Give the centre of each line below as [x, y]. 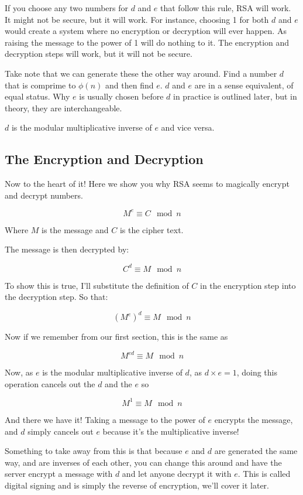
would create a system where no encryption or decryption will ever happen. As [146, 31]
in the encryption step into [248, 285]
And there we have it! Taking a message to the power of [105, 419]
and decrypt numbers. [44, 195]
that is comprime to [40, 85]
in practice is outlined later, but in [235, 96]
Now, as [19, 372]
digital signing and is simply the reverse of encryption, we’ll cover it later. [137, 485]
